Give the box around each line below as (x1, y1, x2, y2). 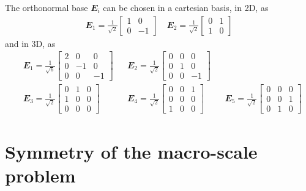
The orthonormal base (5, 1, 88, 13)
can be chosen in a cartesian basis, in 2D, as (103, 1, 269, 13)
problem (5, 162, 76, 187)
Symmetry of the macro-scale (5, 139, 258, 164)
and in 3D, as (5, 37, 56, 49)
